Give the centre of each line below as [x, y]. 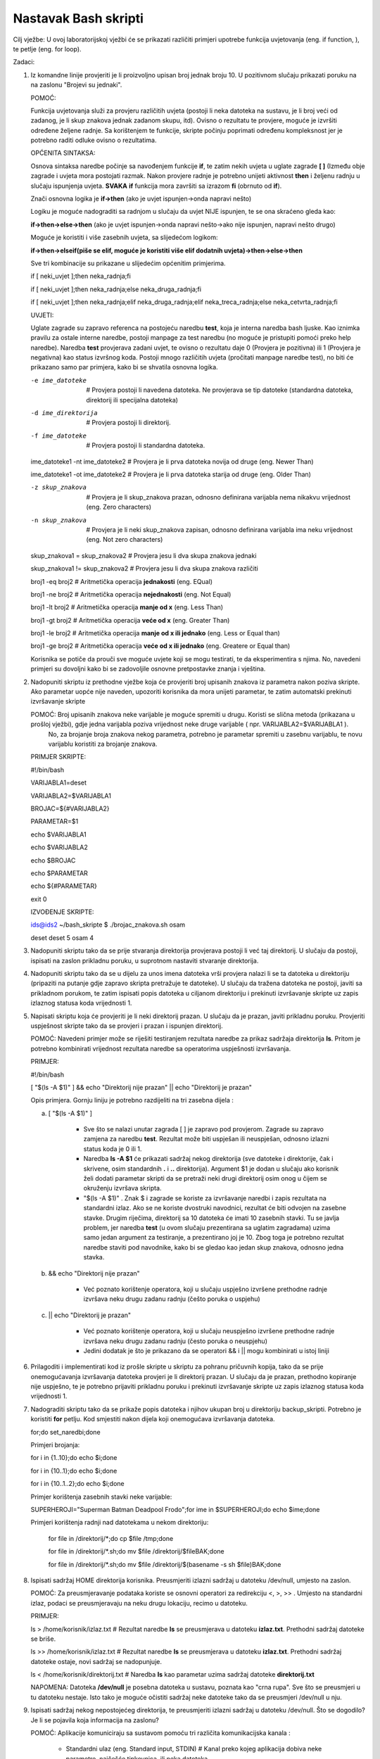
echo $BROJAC [53, 860]
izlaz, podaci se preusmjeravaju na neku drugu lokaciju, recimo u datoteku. [139, 1603]
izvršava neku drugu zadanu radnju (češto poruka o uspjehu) [172, 1299]
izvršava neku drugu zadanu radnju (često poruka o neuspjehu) [175, 1341]
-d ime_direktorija [64, 413]
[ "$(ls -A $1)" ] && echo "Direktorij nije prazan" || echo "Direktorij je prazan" [141, 1087]
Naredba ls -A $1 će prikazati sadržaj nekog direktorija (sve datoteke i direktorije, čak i [208, 1159]
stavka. [94, 1257]
